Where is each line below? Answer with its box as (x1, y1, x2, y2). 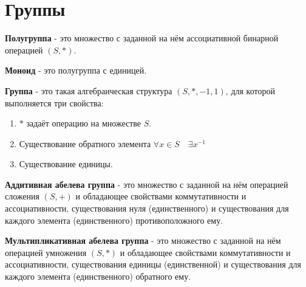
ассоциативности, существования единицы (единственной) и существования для (5, 258, 301, 271)
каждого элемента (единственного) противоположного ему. (5, 213, 223, 226)
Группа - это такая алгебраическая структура (5, 84, 172, 97)
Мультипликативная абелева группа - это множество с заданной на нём (5, 234, 281, 247)
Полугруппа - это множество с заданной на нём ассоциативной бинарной (5, 32, 279, 44)
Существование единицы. (19, 157, 113, 170)
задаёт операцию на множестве (26, 117, 141, 130)
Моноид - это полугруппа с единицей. (5, 64, 147, 77)
